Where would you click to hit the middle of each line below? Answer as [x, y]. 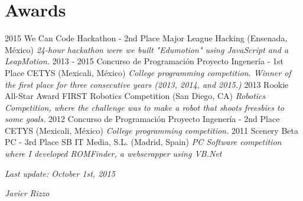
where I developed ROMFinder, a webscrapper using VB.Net [113, 154]
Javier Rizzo [27, 193]
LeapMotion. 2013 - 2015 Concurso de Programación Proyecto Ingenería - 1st [144, 61]
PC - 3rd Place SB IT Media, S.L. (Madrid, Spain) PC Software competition [143, 142]
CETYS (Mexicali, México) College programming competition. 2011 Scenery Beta [151, 130]
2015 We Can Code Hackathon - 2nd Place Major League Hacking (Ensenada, [146, 38]
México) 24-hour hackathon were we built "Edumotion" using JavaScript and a [147, 49]
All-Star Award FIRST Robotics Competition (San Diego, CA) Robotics [135, 96]
